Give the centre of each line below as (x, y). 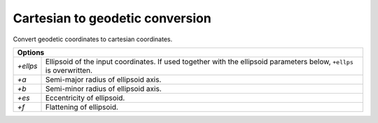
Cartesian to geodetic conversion (112, 18)
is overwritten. (69, 70)
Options (31, 52)
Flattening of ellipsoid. (82, 107)
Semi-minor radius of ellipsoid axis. (104, 89)
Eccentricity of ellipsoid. (85, 98)
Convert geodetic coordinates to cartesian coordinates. (93, 39)
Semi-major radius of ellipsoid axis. (104, 79)
